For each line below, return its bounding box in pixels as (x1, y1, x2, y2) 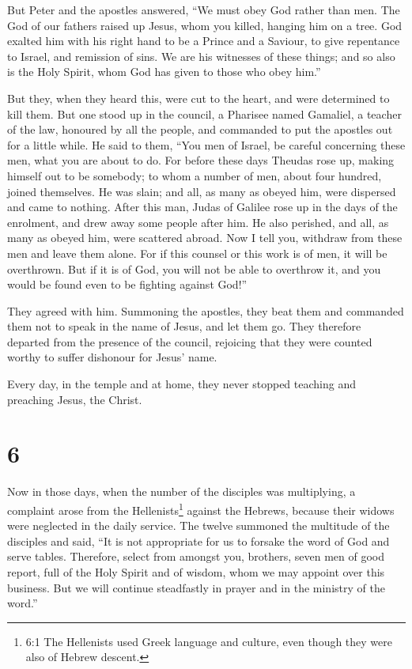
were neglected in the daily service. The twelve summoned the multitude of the (7, 517, 390, 534)
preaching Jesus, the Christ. (7, 391, 142, 407)
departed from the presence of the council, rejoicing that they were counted (7, 333, 372, 350)
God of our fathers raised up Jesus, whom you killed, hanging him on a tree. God (7, 17, 403, 33)
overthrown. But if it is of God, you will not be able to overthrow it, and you (7, 260, 381, 277)
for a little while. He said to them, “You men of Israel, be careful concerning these (7, 136, 406, 153)
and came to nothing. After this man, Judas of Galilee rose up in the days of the (7, 198, 398, 215)
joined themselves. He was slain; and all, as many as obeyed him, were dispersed (7, 183, 396, 199)
